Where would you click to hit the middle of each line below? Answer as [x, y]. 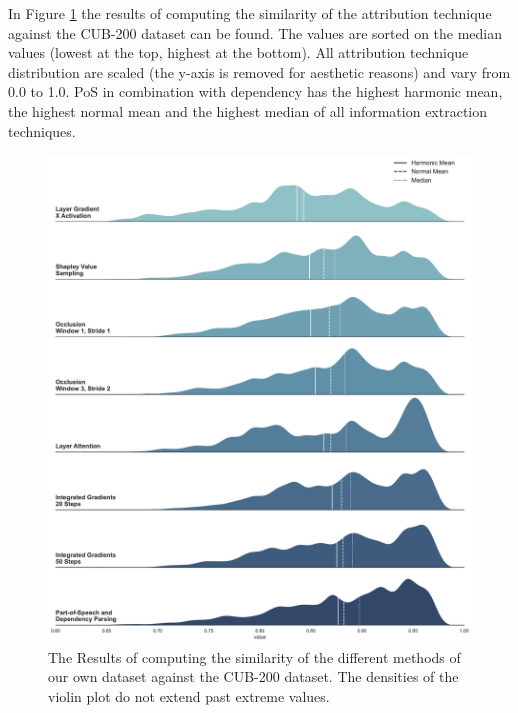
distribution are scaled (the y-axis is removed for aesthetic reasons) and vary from [259, 71]
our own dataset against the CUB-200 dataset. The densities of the [253, 676]
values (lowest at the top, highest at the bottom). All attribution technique [238, 52]
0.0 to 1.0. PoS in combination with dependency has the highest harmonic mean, [255, 91]
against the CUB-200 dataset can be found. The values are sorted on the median [255, 32]
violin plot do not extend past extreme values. [189, 695]
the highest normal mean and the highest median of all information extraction [248, 110]
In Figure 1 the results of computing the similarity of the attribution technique [250, 13]
